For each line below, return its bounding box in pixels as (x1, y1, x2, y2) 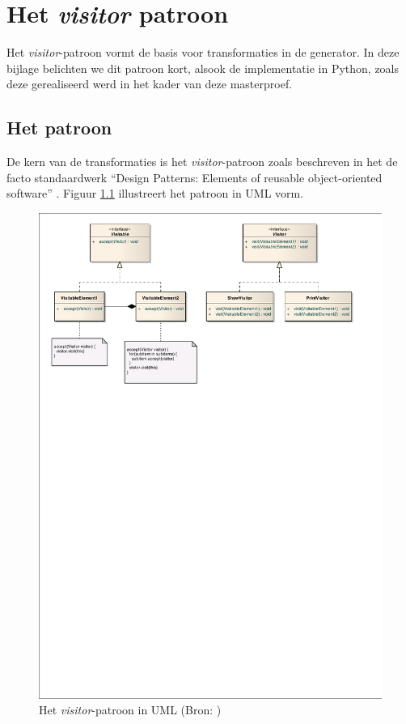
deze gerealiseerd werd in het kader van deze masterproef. (6, 75, 293, 92)
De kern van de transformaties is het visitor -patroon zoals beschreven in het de (6, 153, 398, 170)
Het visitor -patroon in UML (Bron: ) (39, 701, 222, 718)
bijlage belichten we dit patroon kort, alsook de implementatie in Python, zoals (6, 59, 400, 76)
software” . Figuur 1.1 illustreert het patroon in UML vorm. (6, 185, 304, 202)
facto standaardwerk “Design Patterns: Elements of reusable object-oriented (6, 168, 383, 185)
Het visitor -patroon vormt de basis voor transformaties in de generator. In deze (6, 44, 400, 61)
